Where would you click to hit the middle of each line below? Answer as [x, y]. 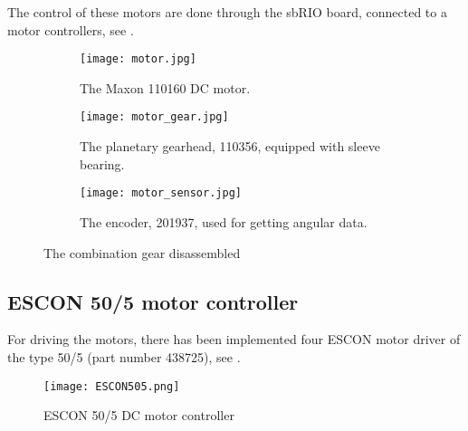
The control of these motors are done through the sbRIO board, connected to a [227, 12]
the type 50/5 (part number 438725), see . [124, 356]
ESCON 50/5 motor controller [153, 301]
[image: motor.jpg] [138, 59]
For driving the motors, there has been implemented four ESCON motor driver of [234, 339]
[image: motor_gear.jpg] [154, 117]
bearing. [102, 163]
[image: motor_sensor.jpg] [161, 193]
